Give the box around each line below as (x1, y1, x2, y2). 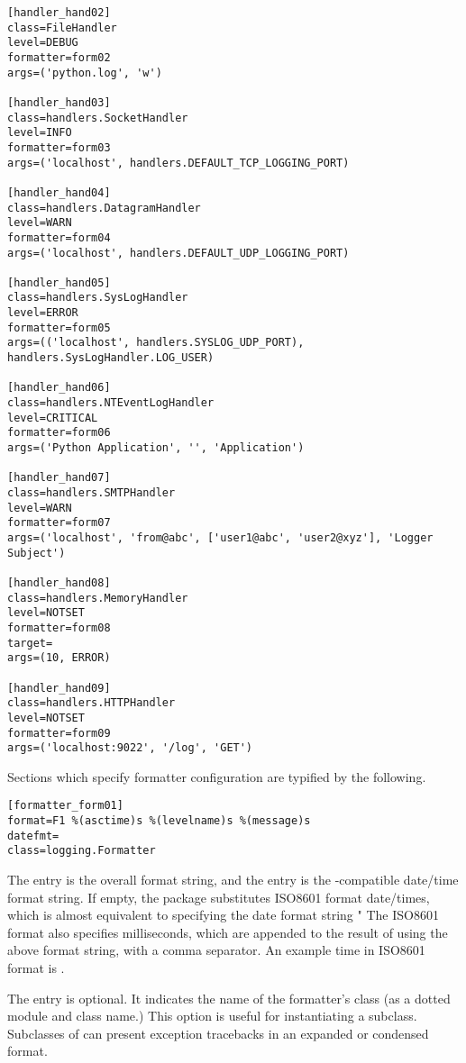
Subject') (7, 546, 66, 559)
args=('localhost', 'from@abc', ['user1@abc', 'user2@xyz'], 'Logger (7, 531, 434, 544)
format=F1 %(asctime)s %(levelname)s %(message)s (7, 814, 311, 828)
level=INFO (7, 126, 72, 140)
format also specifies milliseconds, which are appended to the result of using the (7, 922, 448, 941)
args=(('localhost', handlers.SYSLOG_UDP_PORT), (7, 336, 305, 350)
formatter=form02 (7, 50, 111, 64)
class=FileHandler (7, 21, 117, 34)
